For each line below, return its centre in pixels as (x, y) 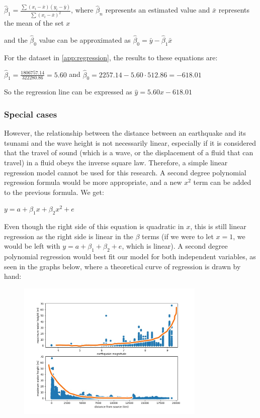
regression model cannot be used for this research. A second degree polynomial (125, 172)
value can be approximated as (85, 40)
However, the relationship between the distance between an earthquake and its (125, 133)
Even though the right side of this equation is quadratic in (94, 226)
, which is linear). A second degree (175, 246)
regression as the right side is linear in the (69, 236)
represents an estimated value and (158, 10)
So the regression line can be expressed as (68, 92)
